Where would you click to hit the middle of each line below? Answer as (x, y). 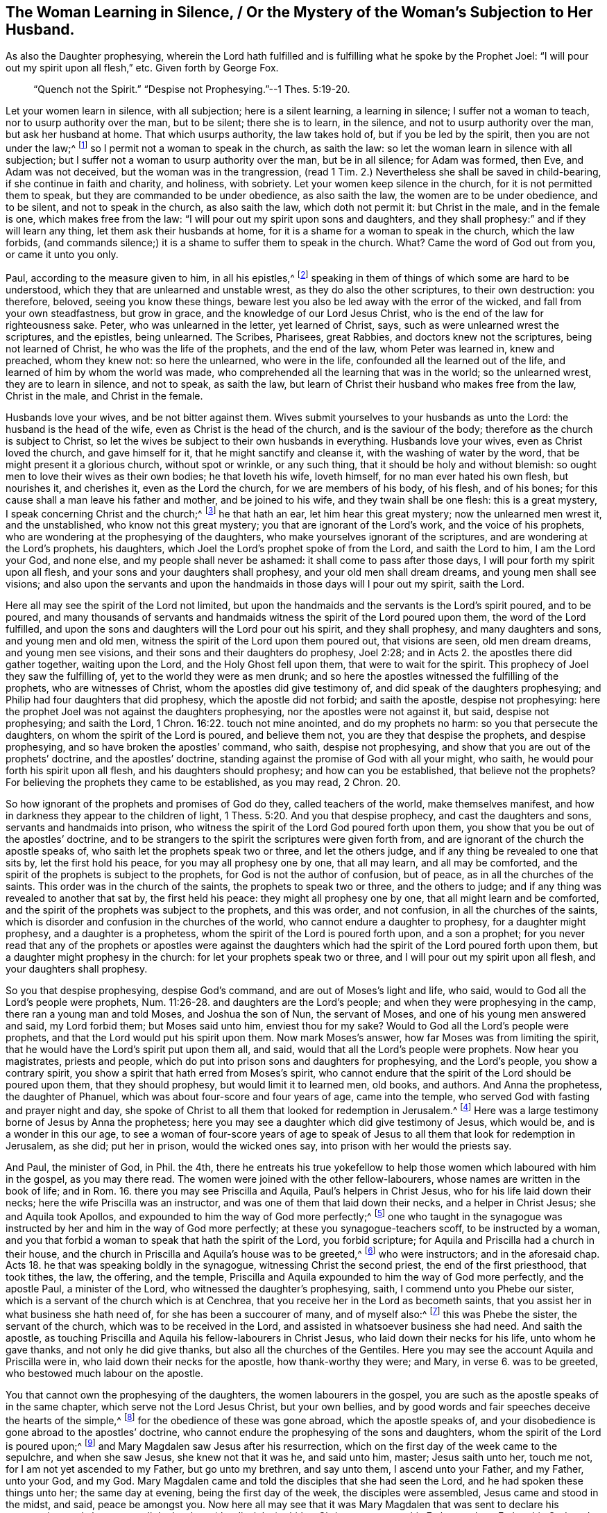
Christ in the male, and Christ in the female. (104, 395)
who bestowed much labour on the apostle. (105, 1374)
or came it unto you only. (62, 255)
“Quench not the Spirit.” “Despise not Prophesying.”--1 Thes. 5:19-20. (192, 89)
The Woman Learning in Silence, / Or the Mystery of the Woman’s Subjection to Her (299, 12)
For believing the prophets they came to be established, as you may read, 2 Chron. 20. (203, 783)
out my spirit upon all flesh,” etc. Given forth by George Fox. (142, 68)
